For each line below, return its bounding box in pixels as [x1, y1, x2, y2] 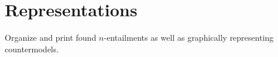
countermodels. [5, 42, 59, 55]
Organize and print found [5, 31, 96, 44]
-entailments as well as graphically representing [103, 31, 274, 44]
